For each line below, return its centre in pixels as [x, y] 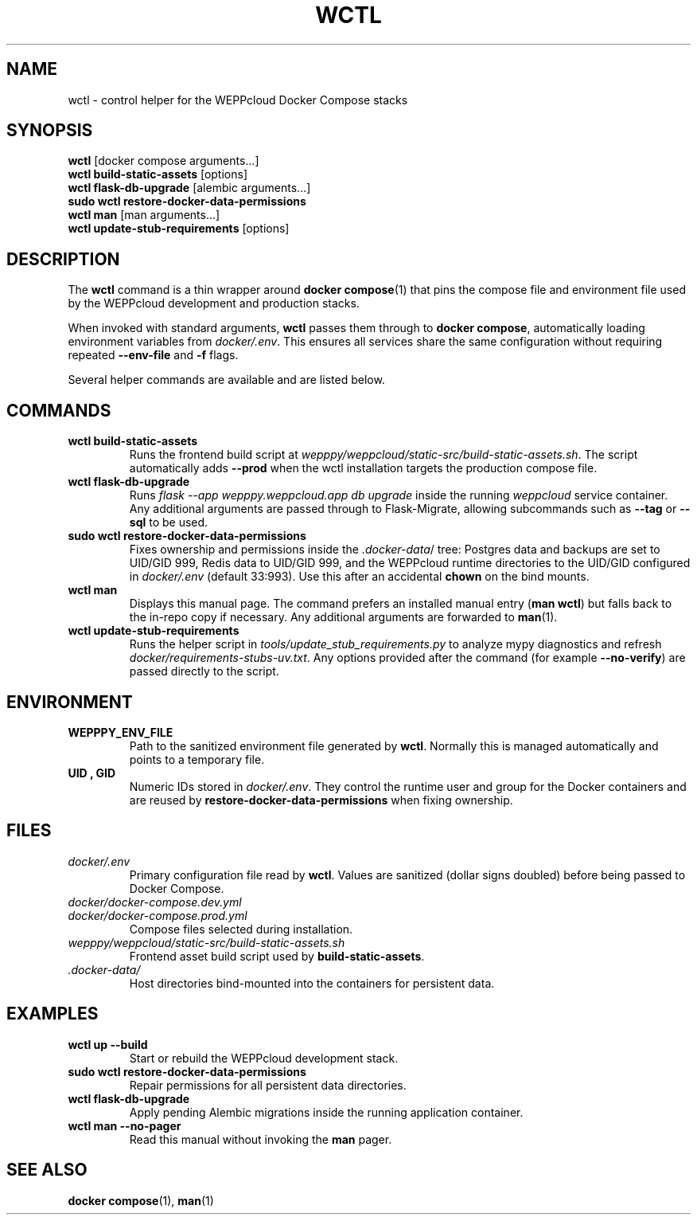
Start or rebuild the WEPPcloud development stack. [264, 1058]
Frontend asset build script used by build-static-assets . [277, 956]
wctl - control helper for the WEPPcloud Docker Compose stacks [238, 100]
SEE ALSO [47, 1170]
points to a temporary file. [197, 759]
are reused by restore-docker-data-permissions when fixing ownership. [321, 800]
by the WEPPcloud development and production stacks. [214, 303]
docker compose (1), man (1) [141, 1200]
